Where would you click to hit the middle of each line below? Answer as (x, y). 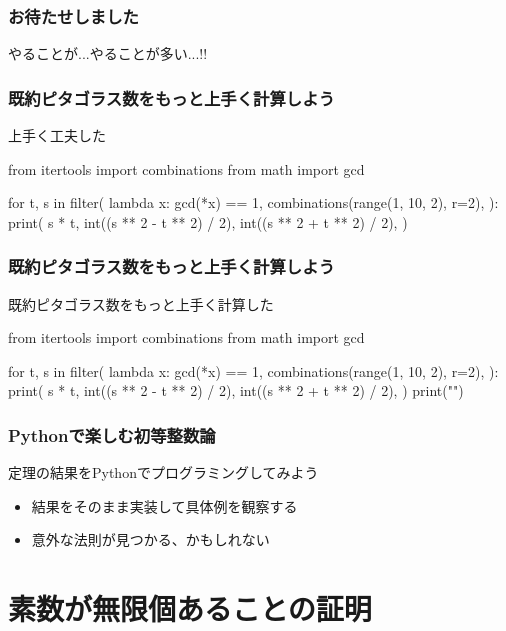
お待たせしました (73, 15)
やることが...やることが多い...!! (108, 53)
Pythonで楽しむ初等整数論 (112, 434)
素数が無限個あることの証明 (190, 608)
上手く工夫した (57, 135)
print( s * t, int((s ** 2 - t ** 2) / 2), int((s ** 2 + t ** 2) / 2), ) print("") (236, 390)
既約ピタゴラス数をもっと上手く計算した (141, 303)
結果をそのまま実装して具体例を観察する (164, 505)
